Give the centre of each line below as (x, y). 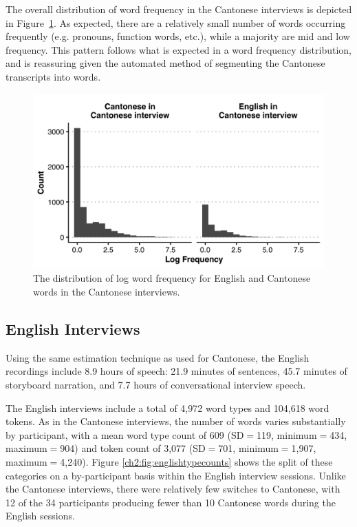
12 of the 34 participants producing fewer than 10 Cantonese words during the (171, 502)
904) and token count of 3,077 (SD (133, 448)
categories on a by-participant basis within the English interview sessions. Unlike (176, 475)
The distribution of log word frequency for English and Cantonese (172, 278)
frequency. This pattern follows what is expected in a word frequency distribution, (178, 49)
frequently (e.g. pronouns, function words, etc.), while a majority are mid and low (178, 36)
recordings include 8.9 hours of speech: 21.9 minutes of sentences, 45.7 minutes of (176, 371)
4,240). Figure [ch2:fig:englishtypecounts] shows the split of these (196, 461)
